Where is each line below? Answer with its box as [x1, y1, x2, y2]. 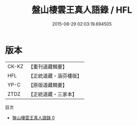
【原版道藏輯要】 [28, 81, 67, 88]
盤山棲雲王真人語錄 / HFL [31, 4, 133, 16]
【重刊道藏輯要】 [28, 63, 67, 70]
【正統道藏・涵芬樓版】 [28, 72, 82, 79]
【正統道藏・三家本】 [28, 91, 77, 98]
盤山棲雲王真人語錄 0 [12, 115, 55, 121]
